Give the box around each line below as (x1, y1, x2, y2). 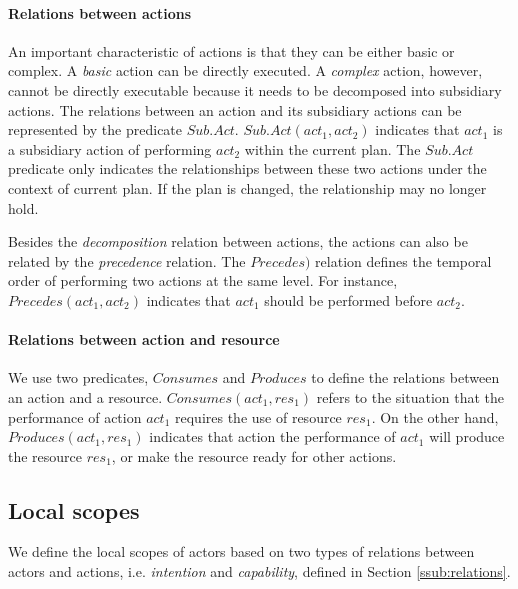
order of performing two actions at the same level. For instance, (8, 270, 398, 291)
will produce (429, 426, 505, 447)
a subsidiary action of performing (8, 138, 212, 159)
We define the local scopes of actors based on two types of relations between (8, 541, 475, 562)
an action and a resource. (8, 386, 163, 407)
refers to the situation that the (316, 386, 505, 407)
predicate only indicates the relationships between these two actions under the (8, 158, 487, 179)
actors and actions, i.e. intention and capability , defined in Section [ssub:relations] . (8, 561, 511, 582)
